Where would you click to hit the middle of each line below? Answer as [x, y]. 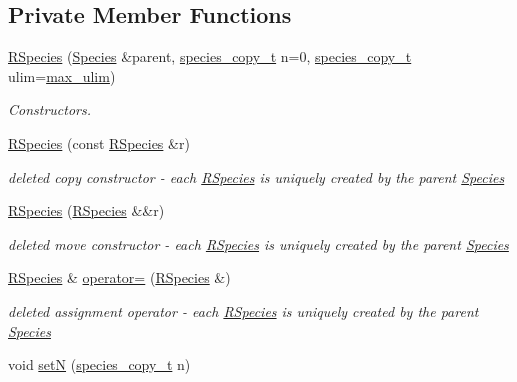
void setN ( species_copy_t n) [99, 364]
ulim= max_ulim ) [62, 75]
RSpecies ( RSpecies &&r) [86, 210]
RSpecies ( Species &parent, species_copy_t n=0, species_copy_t [210, 56]
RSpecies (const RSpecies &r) [99, 142]
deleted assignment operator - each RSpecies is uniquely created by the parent [243, 310]
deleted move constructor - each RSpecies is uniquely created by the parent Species [258, 243]
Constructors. [50, 109]
